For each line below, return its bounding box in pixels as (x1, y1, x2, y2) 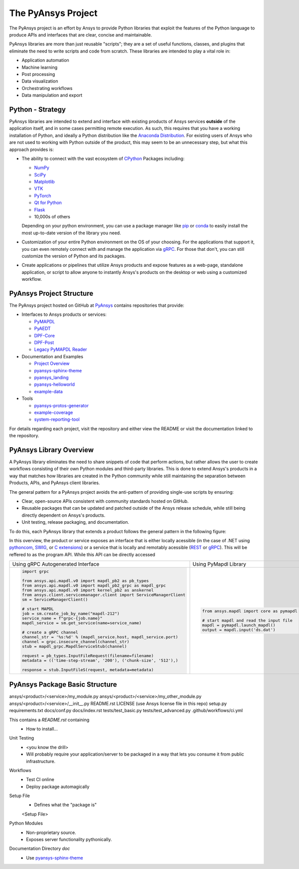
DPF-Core (34, 332, 55, 338)
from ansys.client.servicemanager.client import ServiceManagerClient (21, 592, 186, 597)
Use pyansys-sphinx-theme (26, 855, 83, 861)
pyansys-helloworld (34, 381, 75, 387)
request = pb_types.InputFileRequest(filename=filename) (21, 653, 154, 658)
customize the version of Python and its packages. (21, 253, 126, 259)
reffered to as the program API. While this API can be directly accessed (9, 551, 155, 557)
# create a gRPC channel (21, 630, 78, 635)
